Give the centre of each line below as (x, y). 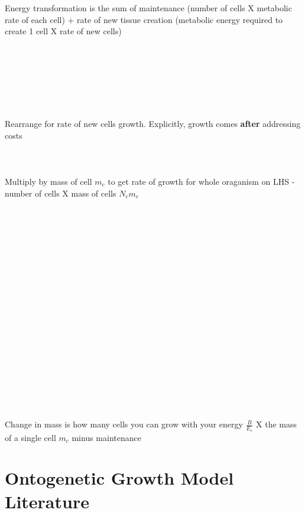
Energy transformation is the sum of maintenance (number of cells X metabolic (148, 8)
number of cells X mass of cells (61, 193)
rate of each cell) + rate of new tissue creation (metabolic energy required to (144, 19)
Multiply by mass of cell (48, 181)
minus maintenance (106, 437)
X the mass (276, 424)
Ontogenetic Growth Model (119, 478)
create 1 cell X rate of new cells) (63, 31)
